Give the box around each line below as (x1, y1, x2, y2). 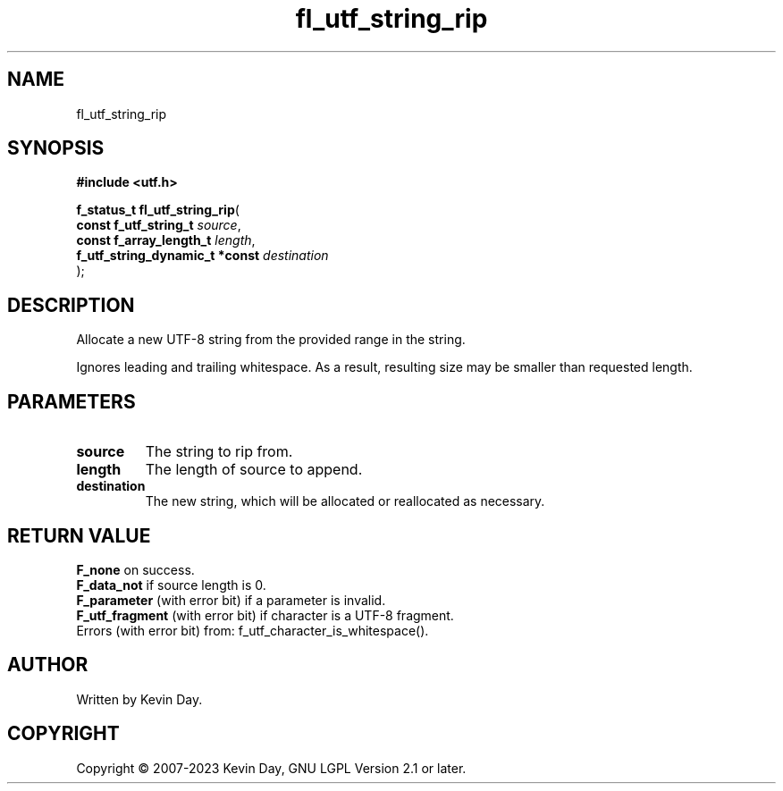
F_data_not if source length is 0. (76, 576, 266, 593)
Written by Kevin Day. (76, 691, 203, 707)
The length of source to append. (145, 460, 363, 479)
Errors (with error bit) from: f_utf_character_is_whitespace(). (76, 622, 429, 638)
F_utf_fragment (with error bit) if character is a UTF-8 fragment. (76, 607, 454, 623)
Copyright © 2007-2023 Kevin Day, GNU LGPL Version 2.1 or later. (76, 760, 467, 776)
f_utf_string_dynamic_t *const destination (76, 248, 329, 264)
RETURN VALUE (7, 524, 151, 547)
